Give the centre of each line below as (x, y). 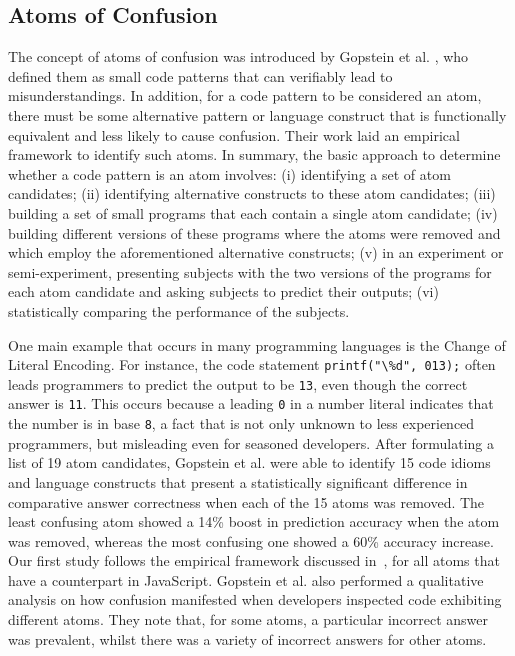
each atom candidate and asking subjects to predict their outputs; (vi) (223, 291)
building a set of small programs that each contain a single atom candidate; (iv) (253, 212)
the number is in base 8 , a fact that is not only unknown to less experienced (241, 423)
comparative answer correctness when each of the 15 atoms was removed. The (246, 501)
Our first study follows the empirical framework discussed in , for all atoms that (254, 560)
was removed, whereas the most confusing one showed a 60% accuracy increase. (251, 540)
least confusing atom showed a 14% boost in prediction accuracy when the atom (254, 521)
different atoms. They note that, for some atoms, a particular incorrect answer (248, 619)
